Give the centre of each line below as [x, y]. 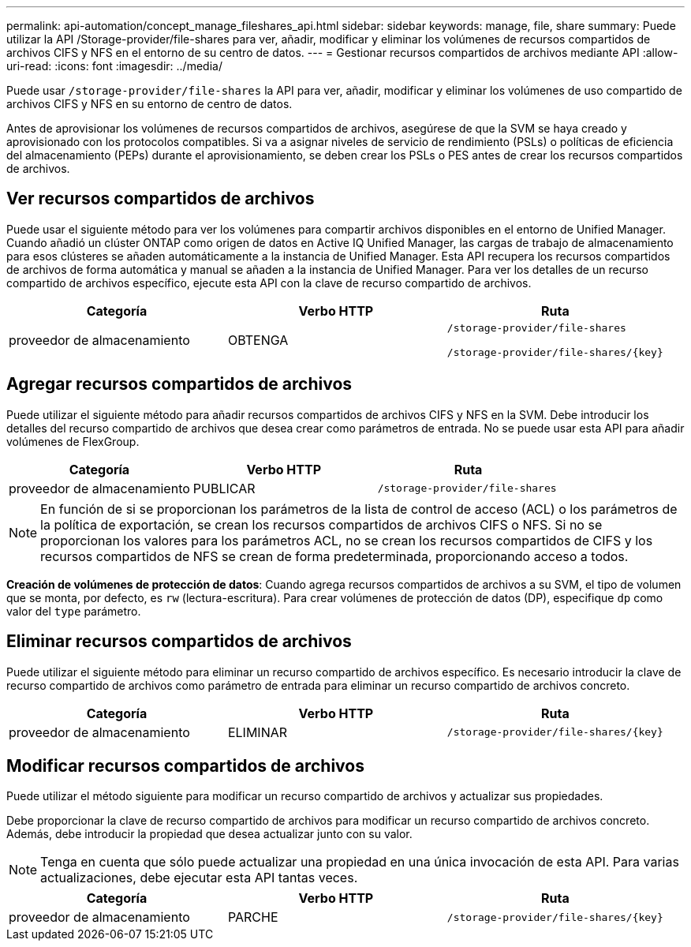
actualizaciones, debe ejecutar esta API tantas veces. [199, 878]
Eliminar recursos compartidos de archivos [179, 642]
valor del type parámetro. [74, 611]
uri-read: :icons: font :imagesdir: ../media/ [114, 66]
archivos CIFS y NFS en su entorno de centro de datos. [149, 104]
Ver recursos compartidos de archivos [161, 199]
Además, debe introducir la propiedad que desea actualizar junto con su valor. [209, 834]
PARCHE [253, 917]
